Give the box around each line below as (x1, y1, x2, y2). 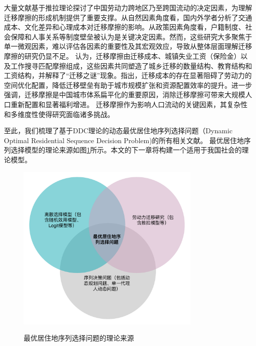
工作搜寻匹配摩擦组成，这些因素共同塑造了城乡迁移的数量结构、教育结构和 (10, 60, 252, 71)
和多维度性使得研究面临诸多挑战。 (4, 109, 114, 119)
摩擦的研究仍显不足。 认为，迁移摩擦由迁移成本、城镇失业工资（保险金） (4, 50, 241, 61)
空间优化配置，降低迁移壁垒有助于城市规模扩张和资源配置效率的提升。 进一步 (4, 79, 252, 90)
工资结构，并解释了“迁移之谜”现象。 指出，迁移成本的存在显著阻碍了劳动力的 (4, 70, 252, 80)
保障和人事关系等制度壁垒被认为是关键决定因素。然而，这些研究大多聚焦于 (10, 31, 252, 41)
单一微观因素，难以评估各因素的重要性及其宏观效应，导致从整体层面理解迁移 (4, 41, 252, 51)
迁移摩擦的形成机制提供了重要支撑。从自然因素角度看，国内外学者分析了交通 (4, 12, 252, 22)
